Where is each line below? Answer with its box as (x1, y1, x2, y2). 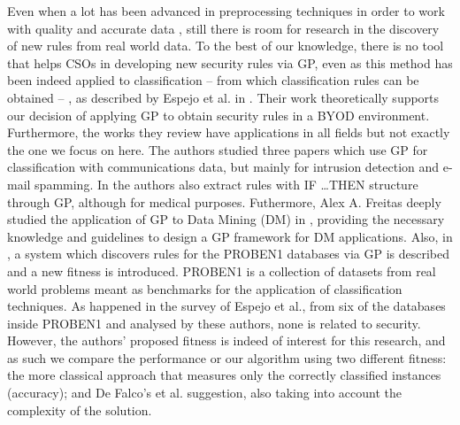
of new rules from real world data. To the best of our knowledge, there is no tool (7, 36, 444, 55)
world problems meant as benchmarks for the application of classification (7, 279, 402, 297)
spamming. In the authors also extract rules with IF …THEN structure (34, 174, 418, 193)
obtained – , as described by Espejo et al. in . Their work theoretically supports (7, 88, 440, 106)
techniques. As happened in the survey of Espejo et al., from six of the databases (7, 297, 446, 315)
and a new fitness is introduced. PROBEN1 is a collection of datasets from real (7, 261, 436, 280)
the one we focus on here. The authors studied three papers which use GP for (7, 140, 428, 158)
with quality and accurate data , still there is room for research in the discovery (7, 19, 440, 37)
